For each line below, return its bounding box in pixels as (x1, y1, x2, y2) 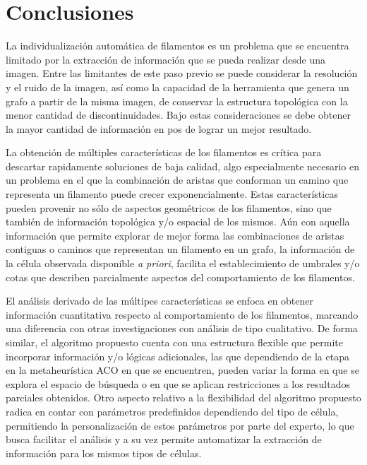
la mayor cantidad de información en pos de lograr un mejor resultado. (6, 121, 312, 136)
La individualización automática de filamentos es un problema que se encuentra (6, 38, 349, 53)
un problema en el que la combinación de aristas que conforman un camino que (6, 172, 349, 187)
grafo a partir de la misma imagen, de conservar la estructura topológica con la (6, 93, 348, 108)
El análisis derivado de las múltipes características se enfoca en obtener (6, 293, 314, 308)
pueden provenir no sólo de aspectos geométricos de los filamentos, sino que (6, 200, 332, 215)
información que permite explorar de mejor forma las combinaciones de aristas (6, 228, 344, 242)
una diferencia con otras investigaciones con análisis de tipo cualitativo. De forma (6, 321, 358, 336)
